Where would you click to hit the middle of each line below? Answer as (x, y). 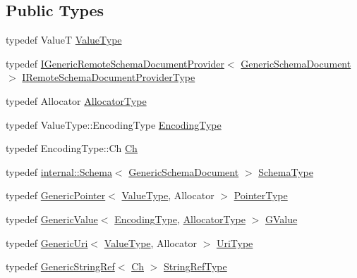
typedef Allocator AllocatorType (76, 100)
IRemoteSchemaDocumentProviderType (109, 77)
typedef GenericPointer (56, 195)
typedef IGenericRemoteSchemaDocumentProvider (115, 63)
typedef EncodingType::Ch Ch (72, 148)
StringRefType (195, 266)
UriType (235, 242)
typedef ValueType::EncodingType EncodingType (114, 124)
